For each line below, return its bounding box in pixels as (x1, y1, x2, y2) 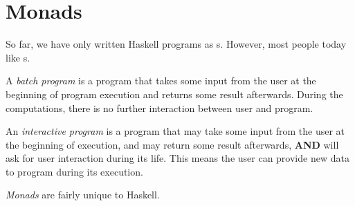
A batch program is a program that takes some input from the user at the (6, 73, 316, 88)
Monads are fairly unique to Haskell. (6, 187, 160, 202)
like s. (6, 50, 30, 64)
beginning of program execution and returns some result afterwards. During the (6, 86, 343, 101)
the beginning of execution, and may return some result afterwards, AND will (6, 137, 339, 151)
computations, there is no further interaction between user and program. (6, 100, 313, 115)
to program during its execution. (6, 164, 143, 178)
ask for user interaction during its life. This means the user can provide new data (6, 151, 349, 165)
